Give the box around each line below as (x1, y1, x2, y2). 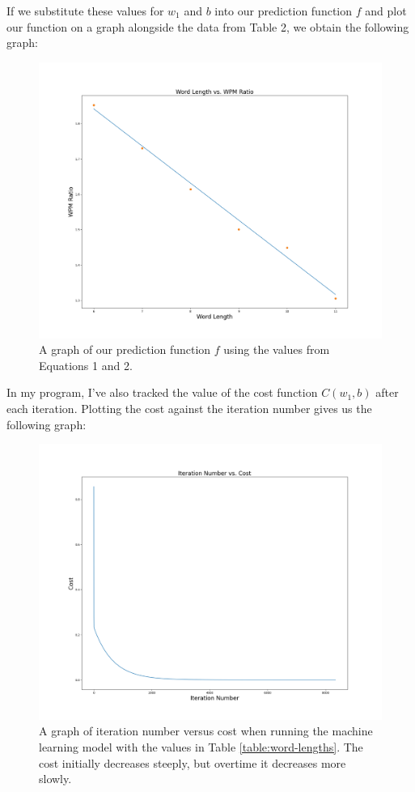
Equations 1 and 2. (39, 356, 133, 373)
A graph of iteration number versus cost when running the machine (39, 722, 373, 739)
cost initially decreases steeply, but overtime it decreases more (39, 754, 346, 771)
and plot (365, 2, 407, 19)
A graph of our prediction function (39, 341, 211, 358)
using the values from (223, 341, 330, 358)
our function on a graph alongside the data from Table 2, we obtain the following (6, 18, 409, 35)
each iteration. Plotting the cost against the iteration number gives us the (6, 399, 372, 416)
